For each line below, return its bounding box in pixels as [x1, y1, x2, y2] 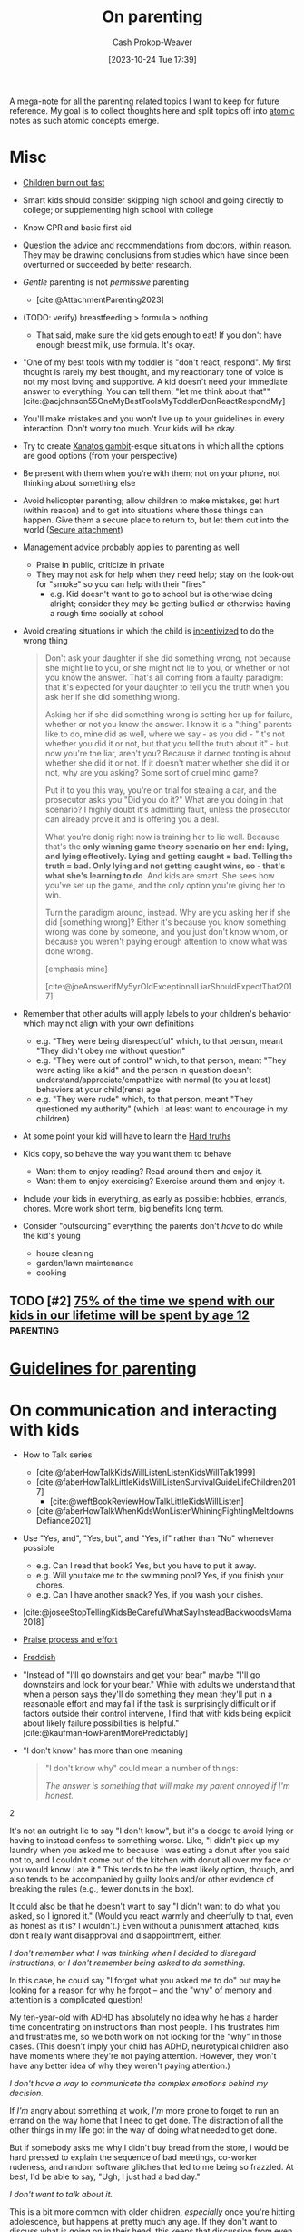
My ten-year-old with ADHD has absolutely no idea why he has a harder [9, 2012, 279, 2023]
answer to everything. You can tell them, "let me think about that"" [22, 385, 270, 397]
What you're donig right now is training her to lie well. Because [44, 831, 279, 842]
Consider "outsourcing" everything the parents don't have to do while [22, 1220, 284, 1231]
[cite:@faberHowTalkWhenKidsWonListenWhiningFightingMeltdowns [35, 1506, 295, 1517]
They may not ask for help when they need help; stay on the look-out [35, 569, 295, 580]
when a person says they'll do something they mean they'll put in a [22, 1689, 273, 1699]
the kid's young [22, 1230, 82, 1241]
